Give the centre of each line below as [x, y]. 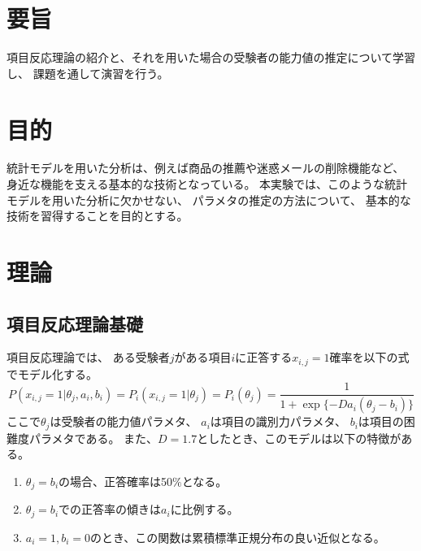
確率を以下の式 [369, 357]
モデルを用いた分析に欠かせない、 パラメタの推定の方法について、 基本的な [209, 200]
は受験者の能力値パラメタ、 [124, 421]
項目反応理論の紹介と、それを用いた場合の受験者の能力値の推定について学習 [211, 57]
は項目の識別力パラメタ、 [278, 421]
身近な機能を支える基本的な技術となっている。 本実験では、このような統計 [207, 184]
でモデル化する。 [52, 373]
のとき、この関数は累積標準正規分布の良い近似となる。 [238, 537]
